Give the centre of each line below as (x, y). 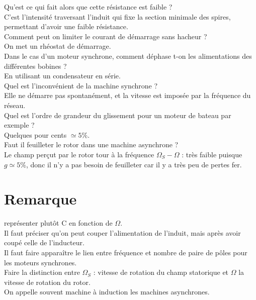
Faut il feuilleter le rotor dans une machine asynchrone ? (91, 144)
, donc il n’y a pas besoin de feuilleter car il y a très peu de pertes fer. (134, 164)
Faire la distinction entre (42, 272)
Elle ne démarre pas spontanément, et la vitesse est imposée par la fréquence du (127, 95)
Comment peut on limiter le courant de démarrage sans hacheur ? (106, 36)
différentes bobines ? (35, 66)
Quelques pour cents (35, 134)
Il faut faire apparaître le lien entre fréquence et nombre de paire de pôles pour (126, 252)
